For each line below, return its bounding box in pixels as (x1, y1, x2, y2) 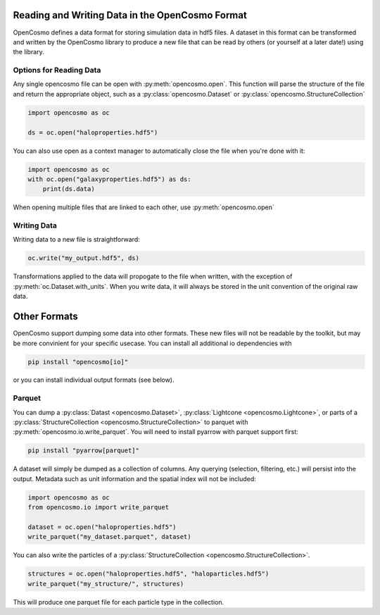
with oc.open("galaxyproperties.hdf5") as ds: (27, 175, 191, 183)
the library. (13, 48, 45, 56)
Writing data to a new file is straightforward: (13, 235, 140, 244)
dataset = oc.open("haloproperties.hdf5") (27, 523, 177, 531)
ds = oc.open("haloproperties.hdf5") (27, 128, 158, 137)
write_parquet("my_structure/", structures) (27, 580, 184, 588)
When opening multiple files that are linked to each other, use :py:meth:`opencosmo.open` (13, 203, 274, 211)
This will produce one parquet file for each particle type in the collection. (13, 597, 224, 606)
